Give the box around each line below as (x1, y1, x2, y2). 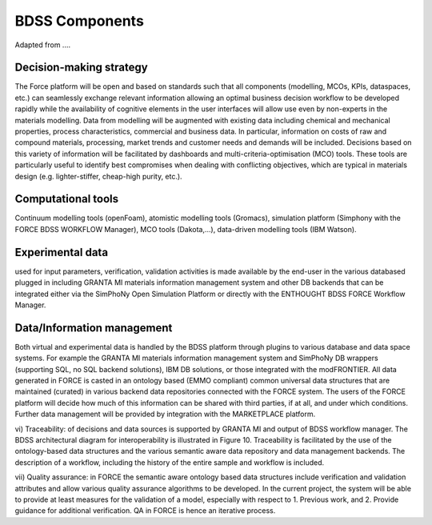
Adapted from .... (14, 40, 71, 50)
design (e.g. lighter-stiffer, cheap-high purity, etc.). (14, 171, 183, 181)
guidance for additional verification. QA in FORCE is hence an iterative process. (14, 506, 276, 515)
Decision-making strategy (14, 61, 148, 74)
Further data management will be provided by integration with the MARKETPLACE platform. (14, 409, 316, 419)
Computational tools (14, 192, 119, 206)
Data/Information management (14, 321, 173, 335)
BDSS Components (14, 12, 144, 30)
